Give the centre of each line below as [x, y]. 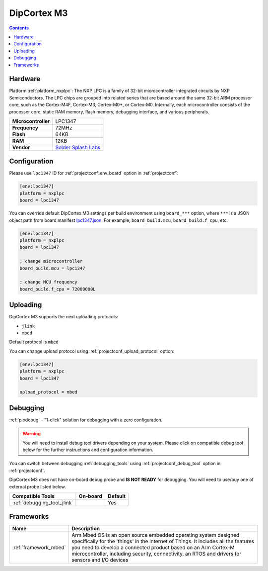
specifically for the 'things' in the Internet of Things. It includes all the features [163, 541]
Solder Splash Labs [78, 147]
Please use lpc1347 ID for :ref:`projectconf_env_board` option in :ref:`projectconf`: [94, 173]
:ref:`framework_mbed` [39, 548]
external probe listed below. [38, 486]
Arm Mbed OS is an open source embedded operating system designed [155, 535]
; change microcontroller [51, 261]
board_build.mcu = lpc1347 [52, 268]
